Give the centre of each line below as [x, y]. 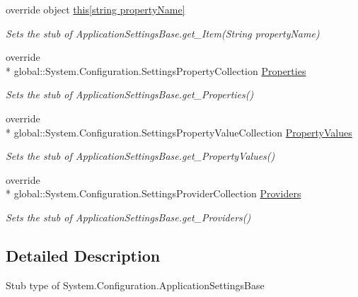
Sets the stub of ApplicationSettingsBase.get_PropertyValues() [140, 156]
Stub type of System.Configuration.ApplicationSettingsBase [135, 285]
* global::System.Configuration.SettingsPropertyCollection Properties [156, 70]
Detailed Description [83, 255]
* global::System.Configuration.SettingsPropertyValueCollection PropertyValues [179, 132]
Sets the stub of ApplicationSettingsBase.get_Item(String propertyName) [163, 33]
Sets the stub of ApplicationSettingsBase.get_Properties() [130, 94]
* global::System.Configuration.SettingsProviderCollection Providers [154, 193]
